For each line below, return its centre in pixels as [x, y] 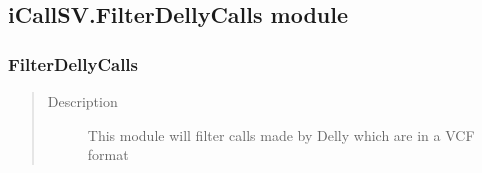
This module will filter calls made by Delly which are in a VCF [281, 134]
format [108, 154]
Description [82, 101]
